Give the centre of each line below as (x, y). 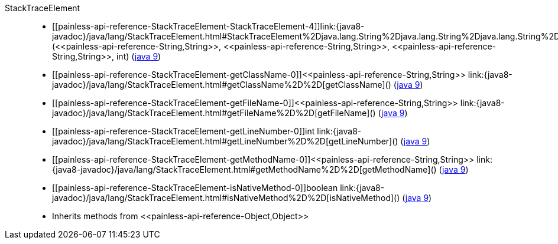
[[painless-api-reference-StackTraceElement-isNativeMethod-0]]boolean (195, 188)
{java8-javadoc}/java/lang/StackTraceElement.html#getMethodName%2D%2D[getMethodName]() (244, 169)
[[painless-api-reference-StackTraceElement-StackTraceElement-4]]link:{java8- (208, 26)
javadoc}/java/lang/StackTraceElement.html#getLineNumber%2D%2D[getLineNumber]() (225, 141)
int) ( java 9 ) (139, 56)
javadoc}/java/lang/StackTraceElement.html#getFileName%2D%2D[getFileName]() (214, 113)
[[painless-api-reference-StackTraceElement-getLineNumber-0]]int (184, 131)
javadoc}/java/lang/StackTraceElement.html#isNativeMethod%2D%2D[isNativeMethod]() (226, 198)
